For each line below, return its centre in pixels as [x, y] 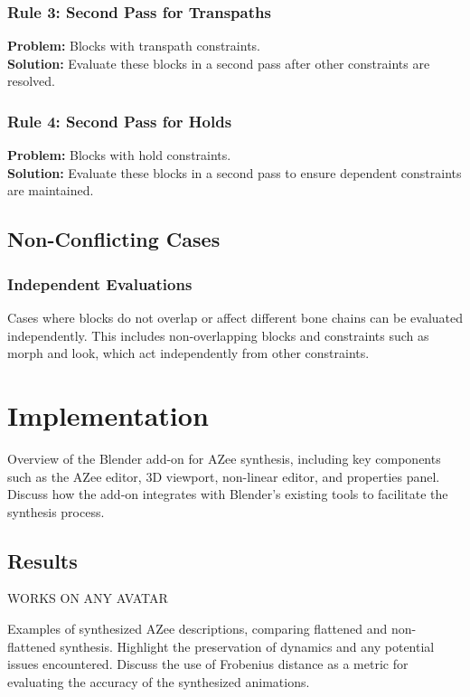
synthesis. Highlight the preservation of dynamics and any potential [247, 646]
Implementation [108, 414]
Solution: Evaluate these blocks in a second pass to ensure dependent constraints [235, 172]
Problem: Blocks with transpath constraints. [134, 46]
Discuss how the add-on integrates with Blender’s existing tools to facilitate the [228, 494]
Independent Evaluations [100, 283]
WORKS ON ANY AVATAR [88, 598]
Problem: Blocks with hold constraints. [119, 155]
